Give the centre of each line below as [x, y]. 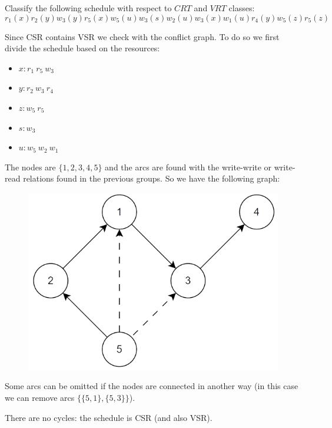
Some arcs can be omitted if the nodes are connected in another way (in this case [152, 386]
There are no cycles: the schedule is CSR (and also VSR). [109, 417]
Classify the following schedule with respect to [88, 8]
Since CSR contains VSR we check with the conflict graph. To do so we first [142, 36]
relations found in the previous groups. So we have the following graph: [152, 178]
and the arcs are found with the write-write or [188, 167]
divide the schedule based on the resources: [82, 48]
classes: [242, 8]
